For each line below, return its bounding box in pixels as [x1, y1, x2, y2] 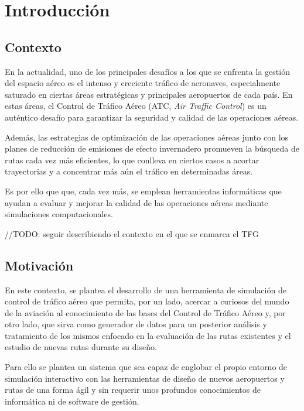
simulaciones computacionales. [5, 208, 113, 220]
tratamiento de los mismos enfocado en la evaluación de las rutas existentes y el [5, 329, 291, 341]
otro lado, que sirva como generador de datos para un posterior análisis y [5, 318, 267, 330]
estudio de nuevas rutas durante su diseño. [5, 341, 157, 353]
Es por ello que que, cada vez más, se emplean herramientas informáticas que [5, 184, 282, 197]
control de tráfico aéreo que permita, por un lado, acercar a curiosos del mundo [5, 295, 289, 307]
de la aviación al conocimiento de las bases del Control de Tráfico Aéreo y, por [5, 306, 286, 318]
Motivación [5, 256, 74, 274]
